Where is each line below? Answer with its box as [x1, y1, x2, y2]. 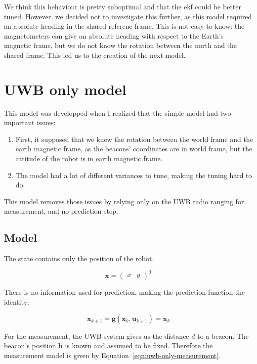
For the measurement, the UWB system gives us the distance [4, 330, 189, 341]
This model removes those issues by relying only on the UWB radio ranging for [4, 196, 244, 206]
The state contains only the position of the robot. [4, 253, 154, 264]
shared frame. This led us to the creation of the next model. [4, 49, 186, 60]
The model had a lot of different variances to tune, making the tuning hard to [15, 170, 252, 180]
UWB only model [4, 79, 127, 99]
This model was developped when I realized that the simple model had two [4, 107, 231, 118]
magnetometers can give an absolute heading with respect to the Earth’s [4, 30, 224, 41]
